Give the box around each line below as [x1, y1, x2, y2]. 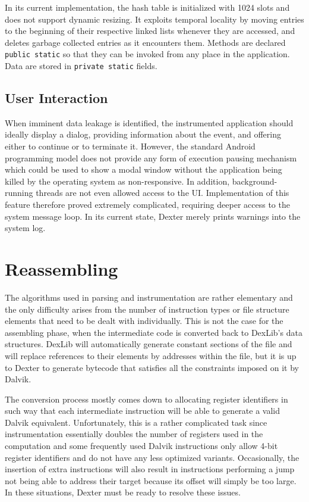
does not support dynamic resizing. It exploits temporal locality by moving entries [5, 13, 304, 25]
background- [232, 174, 278, 187]
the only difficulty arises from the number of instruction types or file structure [5, 303, 289, 315]
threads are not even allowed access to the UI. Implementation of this [36, 186, 289, 199]
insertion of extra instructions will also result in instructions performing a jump [5, 463, 295, 475]
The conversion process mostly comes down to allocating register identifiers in [5, 392, 288, 405]
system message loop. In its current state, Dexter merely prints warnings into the [5, 210, 301, 222]
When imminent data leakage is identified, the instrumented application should [5, 116, 294, 129]
